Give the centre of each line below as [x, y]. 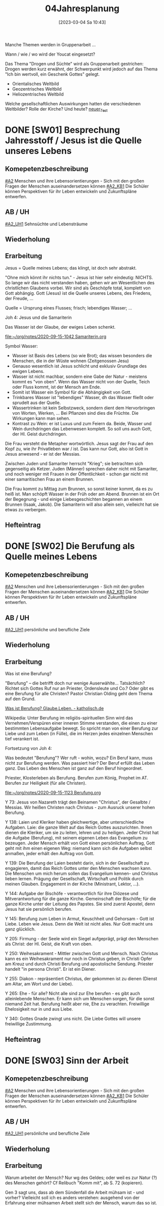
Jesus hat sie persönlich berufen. [39, 909]
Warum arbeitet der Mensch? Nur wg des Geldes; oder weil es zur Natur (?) [81, 1177]
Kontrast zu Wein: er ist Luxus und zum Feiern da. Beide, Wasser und [82, 423]
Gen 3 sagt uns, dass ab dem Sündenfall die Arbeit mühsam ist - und [75, 1192]
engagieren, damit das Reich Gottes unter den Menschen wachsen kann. [78, 868]
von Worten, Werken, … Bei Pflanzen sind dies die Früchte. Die [75, 413]
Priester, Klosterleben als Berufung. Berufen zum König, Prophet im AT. [77, 778]
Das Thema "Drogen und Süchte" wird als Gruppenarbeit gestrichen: [74, 63]
